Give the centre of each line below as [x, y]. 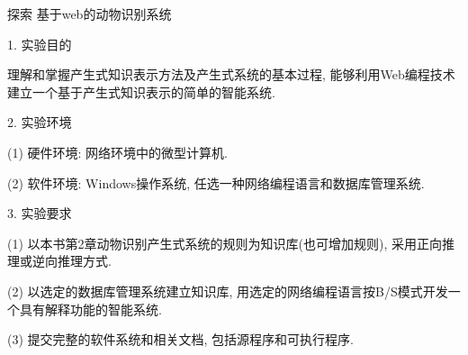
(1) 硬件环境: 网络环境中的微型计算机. [117, 152]
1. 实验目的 [40, 44]
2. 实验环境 [40, 122]
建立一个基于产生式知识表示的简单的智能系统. [141, 91]
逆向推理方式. [72, 261]
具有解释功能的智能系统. [90, 309]
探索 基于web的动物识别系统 [90, 14]
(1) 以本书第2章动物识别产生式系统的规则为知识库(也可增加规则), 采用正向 [225, 243]
